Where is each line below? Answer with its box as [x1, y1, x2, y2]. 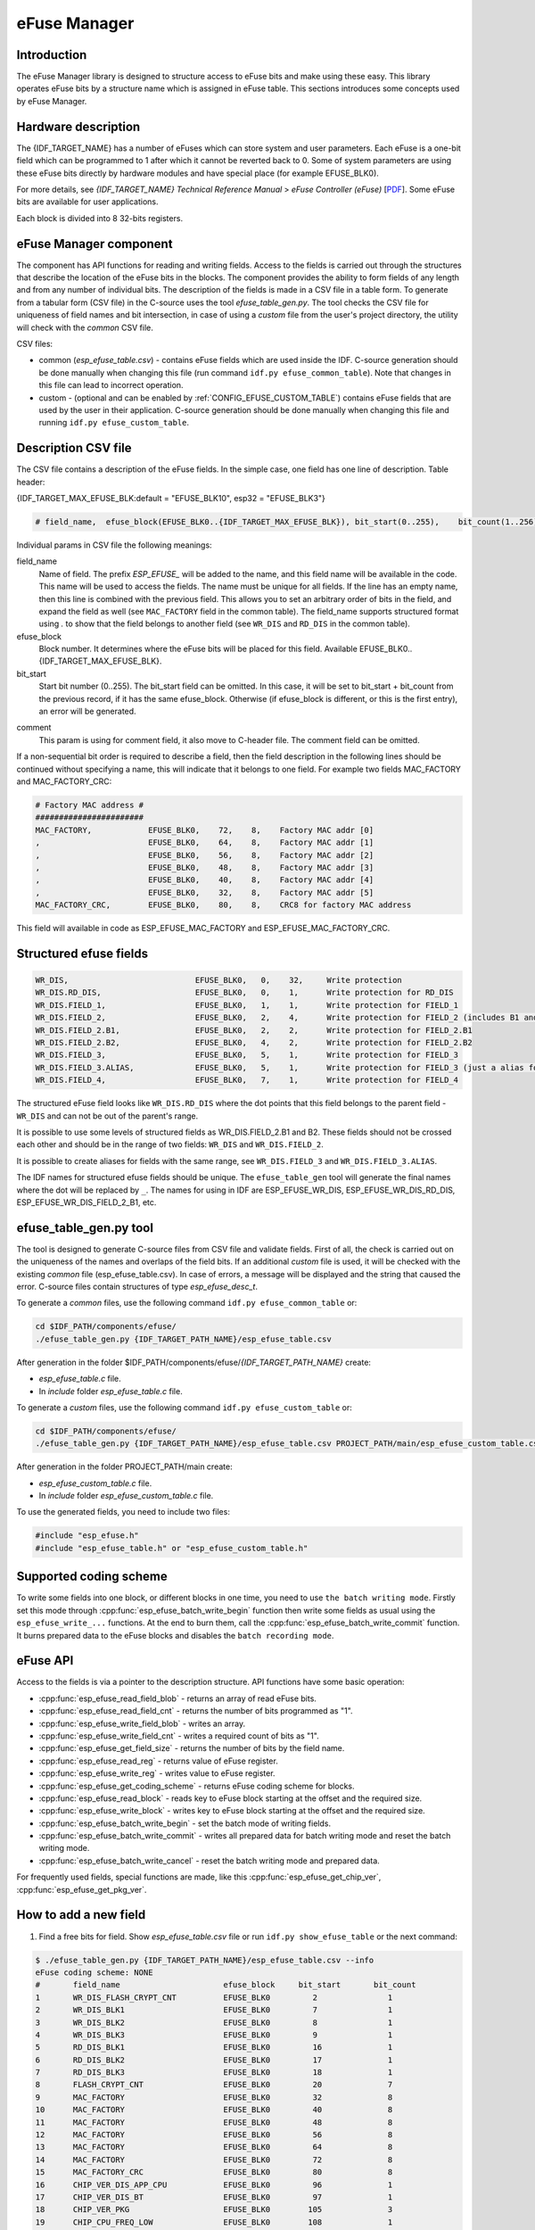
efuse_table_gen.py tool [16, 1220, 153, 1235]
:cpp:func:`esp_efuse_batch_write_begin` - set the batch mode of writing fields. [38, 1818, 332, 1829]
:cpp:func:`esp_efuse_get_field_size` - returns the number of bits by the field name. [38, 1743, 345, 1754]
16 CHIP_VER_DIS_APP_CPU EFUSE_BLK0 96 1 [35, 2179, 393, 2190]
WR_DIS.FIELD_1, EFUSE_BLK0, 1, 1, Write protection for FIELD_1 [35, 1000, 459, 1010]
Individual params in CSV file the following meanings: [16, 540, 213, 550]
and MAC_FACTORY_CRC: [16, 776, 112, 787]
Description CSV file [16, 441, 133, 456]
